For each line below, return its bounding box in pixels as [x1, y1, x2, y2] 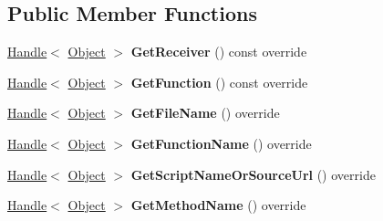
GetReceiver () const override [130, 42, 307, 61]
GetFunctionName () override [130, 133, 312, 153]
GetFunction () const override [130, 72, 308, 91]
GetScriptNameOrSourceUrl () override [130, 164, 376, 184]
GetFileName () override [130, 103, 280, 122]
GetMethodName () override [130, 195, 306, 215]
